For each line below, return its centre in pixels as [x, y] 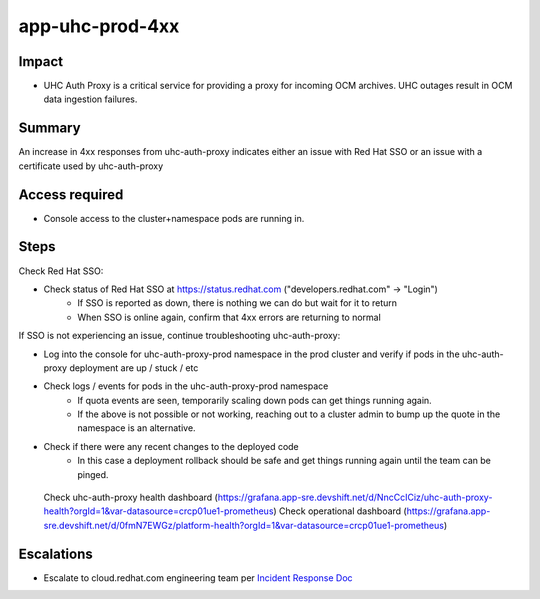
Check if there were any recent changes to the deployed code [171, 446]
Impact [41, 61]
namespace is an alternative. [136, 428]
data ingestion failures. [90, 99]
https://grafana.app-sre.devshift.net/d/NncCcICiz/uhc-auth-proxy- [355, 497]
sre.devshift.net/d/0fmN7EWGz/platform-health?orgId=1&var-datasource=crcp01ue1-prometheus [244, 525]
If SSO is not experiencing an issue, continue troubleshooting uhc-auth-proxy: [179, 336]
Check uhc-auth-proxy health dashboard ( [131, 497]
